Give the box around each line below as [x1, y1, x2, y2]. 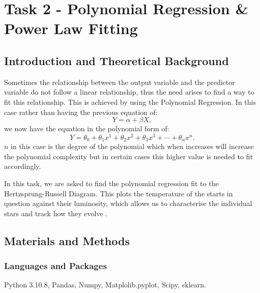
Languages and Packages [4, 259, 107, 272]
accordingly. [4, 161, 41, 171]
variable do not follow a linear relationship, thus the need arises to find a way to [4, 86, 254, 97]
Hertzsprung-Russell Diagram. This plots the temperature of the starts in [4, 188, 233, 198]
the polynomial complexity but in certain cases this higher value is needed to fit [4, 151, 253, 161]
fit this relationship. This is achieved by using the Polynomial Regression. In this [4, 96, 256, 107]
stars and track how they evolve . [4, 208, 108, 218]
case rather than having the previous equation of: [4, 106, 158, 117]
